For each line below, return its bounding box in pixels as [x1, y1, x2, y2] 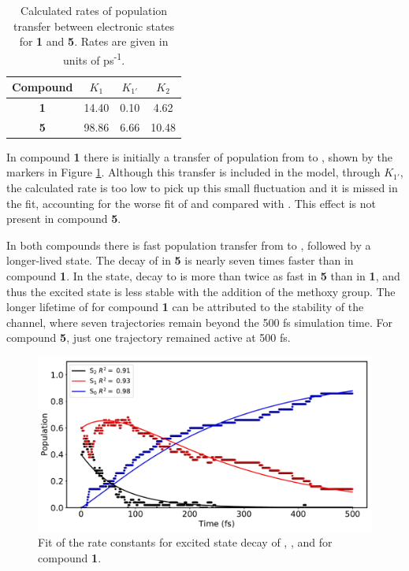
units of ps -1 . [63, 49, 125, 68]
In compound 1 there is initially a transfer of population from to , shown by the [6, 148, 392, 165]
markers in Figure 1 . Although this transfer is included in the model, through [6, 164, 381, 180]
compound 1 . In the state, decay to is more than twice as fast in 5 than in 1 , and [6, 267, 400, 284]
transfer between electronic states [13, 17, 175, 34]
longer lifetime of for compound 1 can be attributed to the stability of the [6, 298, 364, 315]
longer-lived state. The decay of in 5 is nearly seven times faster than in [6, 252, 354, 269]
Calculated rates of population [20, 2, 168, 18]
